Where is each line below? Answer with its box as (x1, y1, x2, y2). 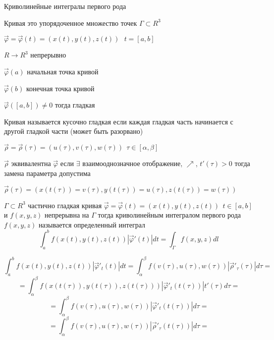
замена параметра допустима (4, 168, 91, 178)
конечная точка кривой (26, 83, 95, 93)
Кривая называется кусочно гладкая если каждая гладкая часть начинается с (4, 116, 233, 126)
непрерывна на (45, 210, 89, 220)
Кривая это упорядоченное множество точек (4, 17, 137, 28)
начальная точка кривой (27, 66, 99, 76)
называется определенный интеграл (38, 219, 145, 229)
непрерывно (30, 50, 66, 60)
